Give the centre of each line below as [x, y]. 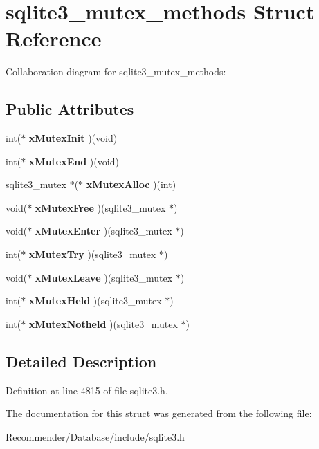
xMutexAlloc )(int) [131, 184]
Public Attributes [70, 109]
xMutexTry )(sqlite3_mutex [92, 254]
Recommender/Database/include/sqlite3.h [95, 436]
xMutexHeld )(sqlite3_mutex [95, 301]
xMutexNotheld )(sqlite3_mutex [103, 323]
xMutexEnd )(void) [74, 161]
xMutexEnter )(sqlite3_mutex [103, 231]
